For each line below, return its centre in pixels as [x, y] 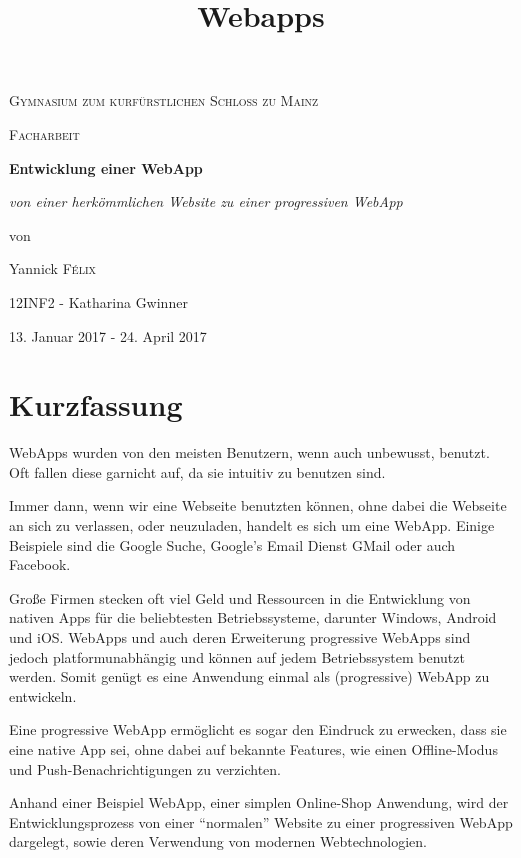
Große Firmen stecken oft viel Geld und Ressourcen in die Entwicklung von [240, 597]
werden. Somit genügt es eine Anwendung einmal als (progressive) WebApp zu [249, 676]
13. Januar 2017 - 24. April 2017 [108, 335]
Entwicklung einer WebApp [106, 167]
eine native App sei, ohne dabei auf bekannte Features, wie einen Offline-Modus [253, 748]
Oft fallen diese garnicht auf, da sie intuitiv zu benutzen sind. [197, 471]
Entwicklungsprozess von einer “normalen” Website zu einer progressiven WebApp [261, 821]
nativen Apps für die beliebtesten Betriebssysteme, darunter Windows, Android [253, 617]
